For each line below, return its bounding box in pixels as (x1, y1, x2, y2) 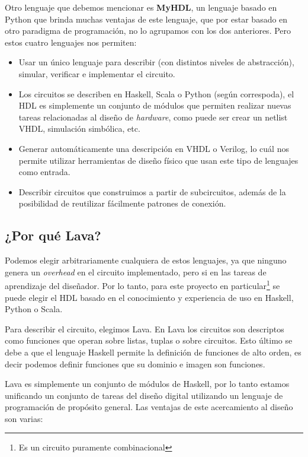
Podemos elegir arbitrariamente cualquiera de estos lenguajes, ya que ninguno (5, 254, 287, 266)
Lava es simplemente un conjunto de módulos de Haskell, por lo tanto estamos (5, 377, 290, 390)
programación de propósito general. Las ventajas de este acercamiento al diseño (5, 401, 293, 413)
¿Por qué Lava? (5, 226, 101, 245)
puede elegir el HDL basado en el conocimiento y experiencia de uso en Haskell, (5, 291, 294, 303)
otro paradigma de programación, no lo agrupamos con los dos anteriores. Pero (5, 24, 291, 37)
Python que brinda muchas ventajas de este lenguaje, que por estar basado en (5, 12, 288, 25)
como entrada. (18, 166, 70, 178)
